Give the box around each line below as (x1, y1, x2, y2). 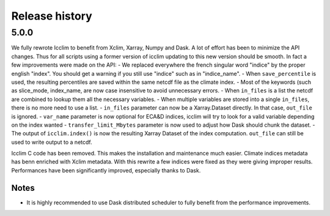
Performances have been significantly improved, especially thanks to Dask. (11, 166, 201, 174)
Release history (11, 9, 93, 23)
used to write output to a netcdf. (11, 138, 92, 146)
